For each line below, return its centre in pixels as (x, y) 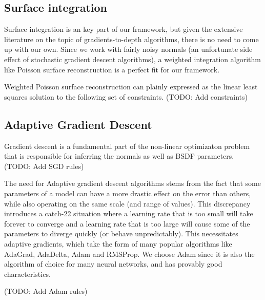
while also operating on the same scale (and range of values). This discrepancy (127, 203)
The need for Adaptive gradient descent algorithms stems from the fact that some (132, 183)
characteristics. (27, 274)
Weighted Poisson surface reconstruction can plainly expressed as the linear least (131, 87)
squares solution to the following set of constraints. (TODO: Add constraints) (126, 96)
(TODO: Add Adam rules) (46, 291)
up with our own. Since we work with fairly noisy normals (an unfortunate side (128, 49)
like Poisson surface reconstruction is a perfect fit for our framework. (112, 69)
